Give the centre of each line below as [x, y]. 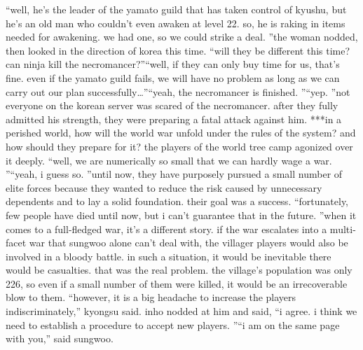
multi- [343, 229]
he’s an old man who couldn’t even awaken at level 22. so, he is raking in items [176, 23]
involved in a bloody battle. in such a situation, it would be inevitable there [169, 256]
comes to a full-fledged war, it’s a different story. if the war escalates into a [166, 229]
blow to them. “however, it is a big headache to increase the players [151, 297]
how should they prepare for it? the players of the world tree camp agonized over [179, 146]
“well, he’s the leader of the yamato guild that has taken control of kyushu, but [176, 9]
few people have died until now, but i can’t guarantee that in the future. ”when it [181, 215]
